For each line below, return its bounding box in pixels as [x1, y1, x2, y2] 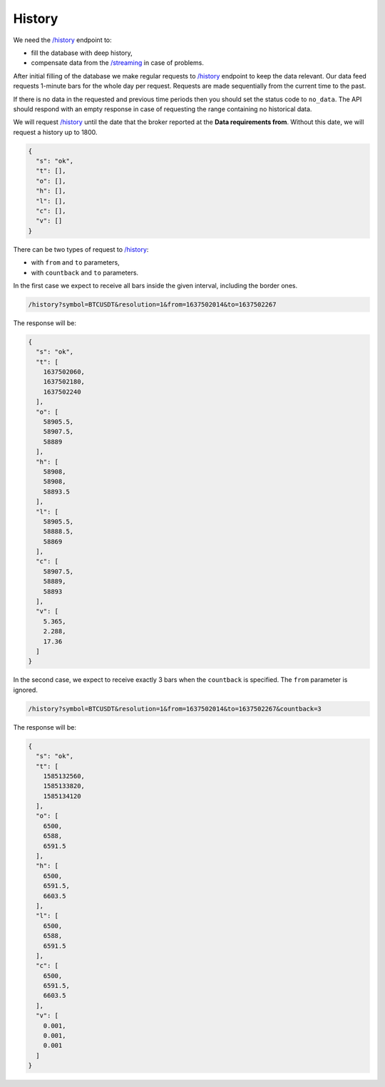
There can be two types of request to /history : [13, 245, 149, 253]
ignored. [13, 685, 38, 694]
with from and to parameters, [31, 258, 120, 267]
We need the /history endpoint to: [13, 36, 112, 44]
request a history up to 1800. [13, 128, 98, 136]
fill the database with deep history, [31, 49, 133, 57]
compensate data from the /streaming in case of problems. [31, 58, 205, 67]
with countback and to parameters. [31, 268, 139, 277]
